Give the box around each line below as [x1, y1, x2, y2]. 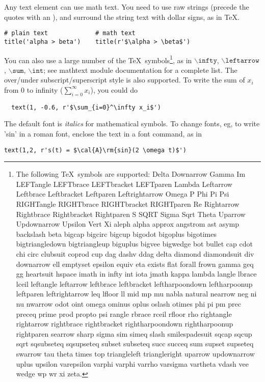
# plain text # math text [4, 30, 136, 37]
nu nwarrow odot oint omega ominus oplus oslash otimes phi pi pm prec [16, 298, 241, 309]
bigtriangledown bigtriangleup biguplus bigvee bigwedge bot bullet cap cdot [16, 238, 253, 249]
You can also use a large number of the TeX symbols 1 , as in [4, 53, 192, 65]
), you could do [90, 84, 138, 95]
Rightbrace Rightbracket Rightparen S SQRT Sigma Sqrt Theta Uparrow [16, 208, 246, 219]
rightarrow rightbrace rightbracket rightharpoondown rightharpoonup [16, 318, 233, 329]
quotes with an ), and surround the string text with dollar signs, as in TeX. [4, 11, 240, 22]
